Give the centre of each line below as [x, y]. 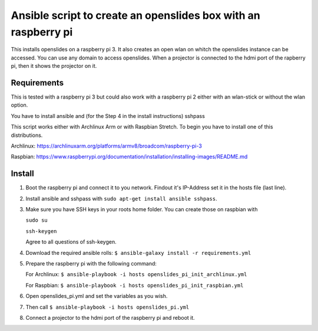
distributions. [27, 135]
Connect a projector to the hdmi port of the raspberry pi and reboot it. [110, 317]
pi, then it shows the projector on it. [54, 66]
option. [19, 105]
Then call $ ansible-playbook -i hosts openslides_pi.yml [107, 307]
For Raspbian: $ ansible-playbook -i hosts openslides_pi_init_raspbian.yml [135, 285]
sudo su [37, 220]
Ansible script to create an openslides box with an [135, 15]
